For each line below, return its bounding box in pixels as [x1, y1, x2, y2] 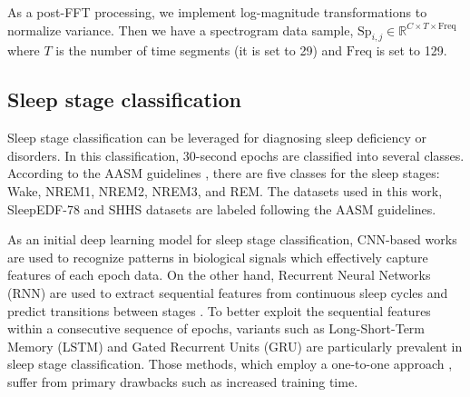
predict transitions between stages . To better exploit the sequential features [7, 301, 431, 320]
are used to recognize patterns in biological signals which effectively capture [7, 247, 428, 266]
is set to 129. [376, 41, 447, 60]
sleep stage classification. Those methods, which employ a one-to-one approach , [7, 354, 453, 373]
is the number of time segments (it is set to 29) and [55, 41, 343, 60]
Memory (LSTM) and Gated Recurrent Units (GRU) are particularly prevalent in [7, 336, 463, 355]
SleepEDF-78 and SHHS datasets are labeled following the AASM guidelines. [7, 199, 436, 218]
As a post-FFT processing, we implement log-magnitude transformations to [7, 3, 427, 21]
